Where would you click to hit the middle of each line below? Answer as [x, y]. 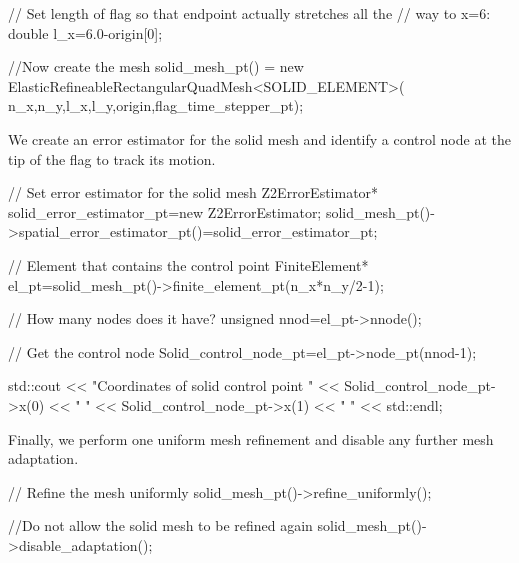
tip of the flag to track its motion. [112, 158]
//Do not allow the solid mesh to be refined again [160, 525]
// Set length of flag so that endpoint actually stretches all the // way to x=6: [249, 13]
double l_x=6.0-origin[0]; [85, 32]
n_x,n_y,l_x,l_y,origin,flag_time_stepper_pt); [156, 105]
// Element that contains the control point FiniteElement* [188, 264]
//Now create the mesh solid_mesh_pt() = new [156, 66]
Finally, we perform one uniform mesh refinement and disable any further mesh [251, 438]
